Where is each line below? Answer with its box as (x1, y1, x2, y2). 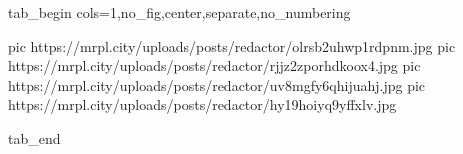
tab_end (8, 127, 61, 148)
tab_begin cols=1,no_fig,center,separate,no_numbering (8, 2, 351, 22)
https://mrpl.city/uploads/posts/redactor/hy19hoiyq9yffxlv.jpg (8, 94, 397, 115)
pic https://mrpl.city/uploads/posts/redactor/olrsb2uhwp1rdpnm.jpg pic (8, 35, 456, 56)
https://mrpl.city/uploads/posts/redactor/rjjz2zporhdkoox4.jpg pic (8, 55, 421, 76)
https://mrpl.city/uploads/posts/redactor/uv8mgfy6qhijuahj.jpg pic (8, 74, 426, 95)
